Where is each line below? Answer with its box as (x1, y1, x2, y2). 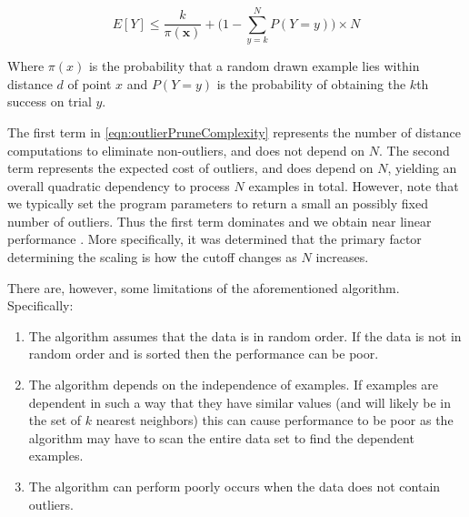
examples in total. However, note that (248, 176, 459, 195)
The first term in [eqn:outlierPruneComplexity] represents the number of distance (7, 122, 461, 141)
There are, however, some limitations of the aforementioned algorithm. (7, 278, 400, 297)
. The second (379, 140, 450, 159)
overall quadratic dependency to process (7, 176, 230, 195)
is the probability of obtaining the (216, 74, 406, 93)
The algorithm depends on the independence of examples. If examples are (28, 375, 439, 394)
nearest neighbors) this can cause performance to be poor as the (95, 411, 454, 430)
